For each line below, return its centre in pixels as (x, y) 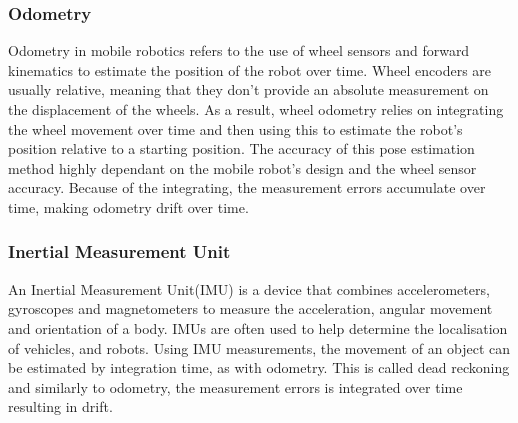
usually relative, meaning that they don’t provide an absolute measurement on (248, 89)
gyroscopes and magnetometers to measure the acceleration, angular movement (250, 308)
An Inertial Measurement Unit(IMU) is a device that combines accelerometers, (249, 288)
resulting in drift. (60, 406)
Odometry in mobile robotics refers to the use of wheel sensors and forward (239, 50)
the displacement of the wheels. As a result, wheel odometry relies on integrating (256, 109)
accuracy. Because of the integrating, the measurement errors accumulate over (247, 187)
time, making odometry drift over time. (128, 206)
